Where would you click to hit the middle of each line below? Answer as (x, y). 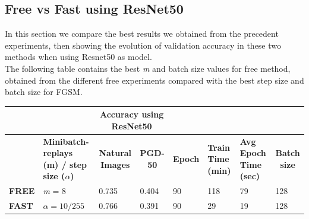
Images (115, 164)
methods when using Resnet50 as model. (78, 57)
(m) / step (65, 164)
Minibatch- (66, 141)
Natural (115, 153)
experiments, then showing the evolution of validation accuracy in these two (143, 45)
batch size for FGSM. (44, 92)
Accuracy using (132, 114)
